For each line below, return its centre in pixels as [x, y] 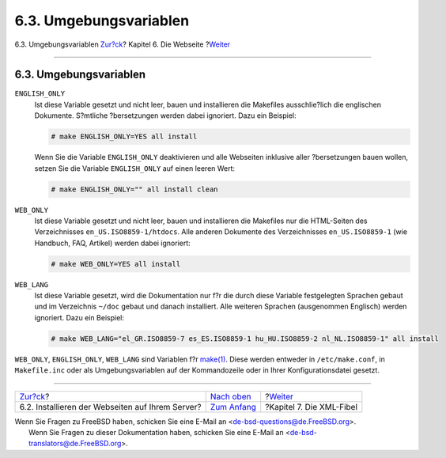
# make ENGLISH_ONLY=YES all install [124, 137]
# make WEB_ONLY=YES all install [116, 264]
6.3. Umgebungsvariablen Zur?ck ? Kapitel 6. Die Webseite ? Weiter [123, 44]
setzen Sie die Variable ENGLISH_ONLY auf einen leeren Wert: [135, 168]
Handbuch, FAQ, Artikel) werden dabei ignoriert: [113, 243]
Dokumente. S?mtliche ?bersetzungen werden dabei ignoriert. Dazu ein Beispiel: [165, 115]
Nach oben [231, 396]
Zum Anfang [233, 407]
